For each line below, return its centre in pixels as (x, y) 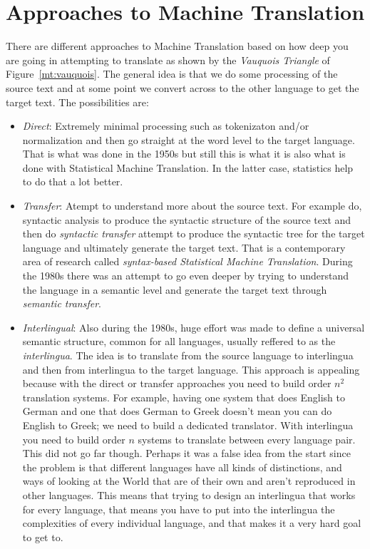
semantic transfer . (62, 303)
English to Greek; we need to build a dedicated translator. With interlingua (188, 425)
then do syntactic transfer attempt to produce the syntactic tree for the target (194, 234)
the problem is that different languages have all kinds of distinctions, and (182, 467)
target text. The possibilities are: (77, 102)
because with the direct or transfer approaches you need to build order (177, 383)
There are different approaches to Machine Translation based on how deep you (177, 46)
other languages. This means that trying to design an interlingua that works (189, 494)
